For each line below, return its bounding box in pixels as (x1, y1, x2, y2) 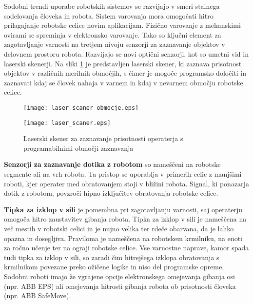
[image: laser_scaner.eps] (23, 119, 111, 126)
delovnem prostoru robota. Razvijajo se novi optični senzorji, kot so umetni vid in (4, 48, 249, 59)
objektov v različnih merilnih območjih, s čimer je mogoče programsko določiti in (4, 68, 246, 78)
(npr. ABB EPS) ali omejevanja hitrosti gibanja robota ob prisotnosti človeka (4, 281, 236, 291)
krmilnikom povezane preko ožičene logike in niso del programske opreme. (4, 262, 224, 272)
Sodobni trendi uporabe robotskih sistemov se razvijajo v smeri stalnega (4, 1, 220, 11)
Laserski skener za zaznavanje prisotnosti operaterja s (23, 133, 183, 143)
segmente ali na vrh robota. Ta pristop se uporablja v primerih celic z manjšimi (4, 169, 242, 179)
